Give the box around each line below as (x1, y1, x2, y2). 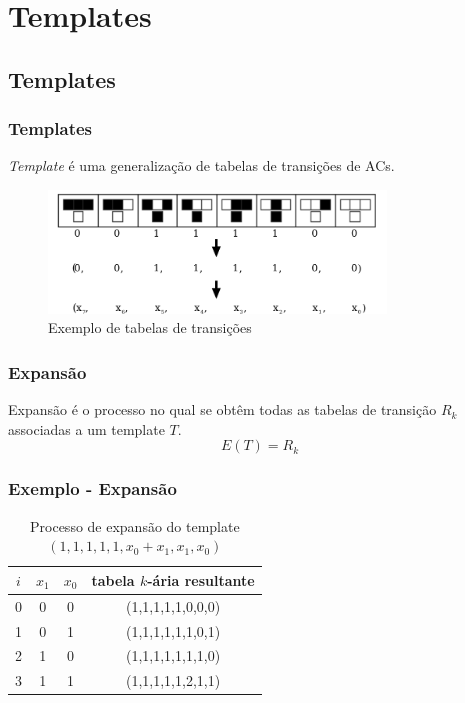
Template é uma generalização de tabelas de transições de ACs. (8, 155, 395, 176)
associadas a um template (8, 418, 165, 439)
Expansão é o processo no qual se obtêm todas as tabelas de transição (8, 399, 437, 420)
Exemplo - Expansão (8, 476, 177, 501)
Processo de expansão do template (30, 515, 240, 536)
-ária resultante (147, 569, 255, 590)
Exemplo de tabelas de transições (48, 317, 252, 338)
